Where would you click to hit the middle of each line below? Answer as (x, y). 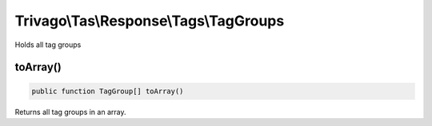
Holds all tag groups (48, 45)
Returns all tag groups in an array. (70, 112)
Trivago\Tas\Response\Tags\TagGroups (150, 21)
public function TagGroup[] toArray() (108, 91)
